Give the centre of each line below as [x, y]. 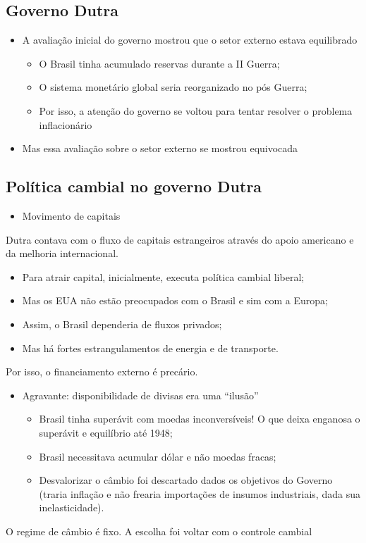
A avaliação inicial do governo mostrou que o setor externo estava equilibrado [190, 40]
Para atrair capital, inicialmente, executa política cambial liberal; [163, 276]
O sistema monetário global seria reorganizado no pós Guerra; [173, 87]
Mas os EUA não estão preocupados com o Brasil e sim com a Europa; [175, 300]
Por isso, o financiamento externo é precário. [102, 372]
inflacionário [66, 124]
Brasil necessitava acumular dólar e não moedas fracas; [158, 456]
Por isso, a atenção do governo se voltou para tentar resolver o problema [196, 110]
